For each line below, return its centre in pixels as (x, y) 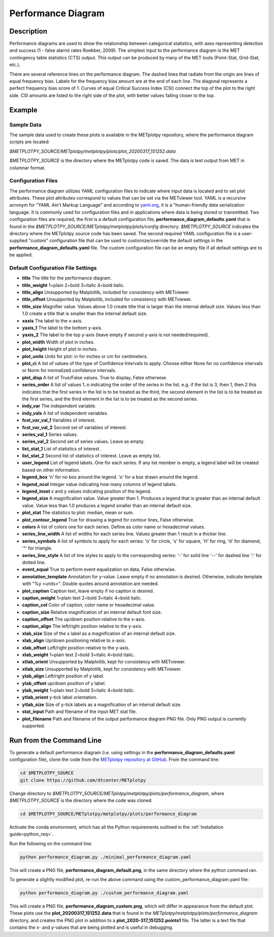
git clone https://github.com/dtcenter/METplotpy (83, 780)
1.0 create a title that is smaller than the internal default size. (85, 314)
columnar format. (27, 168)
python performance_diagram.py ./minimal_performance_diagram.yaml (106, 857)
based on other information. (51, 470)
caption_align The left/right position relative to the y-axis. (82, 626)
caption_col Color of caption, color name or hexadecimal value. (89, 605)
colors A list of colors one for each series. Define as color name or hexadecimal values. (114, 527)
